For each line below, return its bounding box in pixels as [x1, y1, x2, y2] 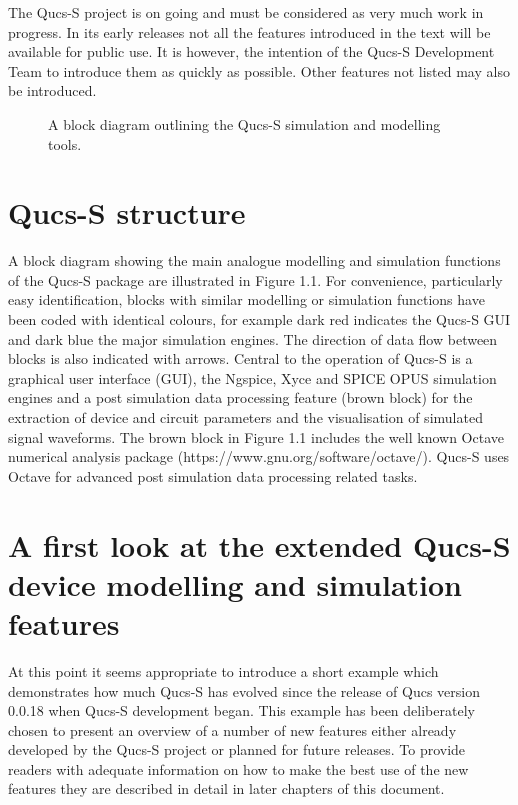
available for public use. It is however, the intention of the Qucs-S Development [8, 41, 495, 62]
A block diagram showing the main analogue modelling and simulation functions [8, 250, 501, 271]
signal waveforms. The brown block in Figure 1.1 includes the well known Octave [8, 426, 504, 447]
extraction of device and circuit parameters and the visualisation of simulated [8, 407, 483, 428]
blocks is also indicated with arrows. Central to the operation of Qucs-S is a [8, 348, 473, 369]
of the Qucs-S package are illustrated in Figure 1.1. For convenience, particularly [8, 269, 503, 290]
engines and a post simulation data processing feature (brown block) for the [8, 387, 473, 408]
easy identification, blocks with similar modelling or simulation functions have [8, 289, 485, 310]
